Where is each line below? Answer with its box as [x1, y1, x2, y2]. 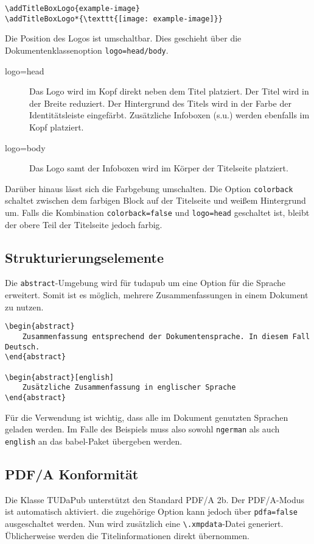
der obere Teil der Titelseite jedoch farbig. [5, 218, 162, 231]
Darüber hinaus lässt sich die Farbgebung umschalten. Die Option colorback [5, 182, 293, 195]
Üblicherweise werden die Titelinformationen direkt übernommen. [5, 529, 250, 542]
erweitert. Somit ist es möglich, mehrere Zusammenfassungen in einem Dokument [5, 288, 309, 301]
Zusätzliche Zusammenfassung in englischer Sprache [22, 383, 236, 392]
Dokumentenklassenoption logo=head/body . [5, 43, 169, 56]
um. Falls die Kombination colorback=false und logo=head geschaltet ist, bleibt [5, 206, 310, 218]
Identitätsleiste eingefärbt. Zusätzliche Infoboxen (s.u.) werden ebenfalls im [29, 109, 310, 121]
